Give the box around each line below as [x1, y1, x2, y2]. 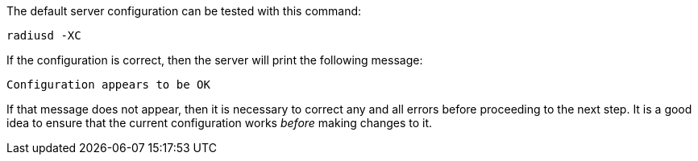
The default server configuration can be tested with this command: [6, 4, 362, 18]
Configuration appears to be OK [6, 78, 210, 91]
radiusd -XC [6, 29, 81, 42]
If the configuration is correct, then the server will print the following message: [6, 53, 423, 67]
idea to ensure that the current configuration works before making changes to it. [6, 116, 433, 130]
